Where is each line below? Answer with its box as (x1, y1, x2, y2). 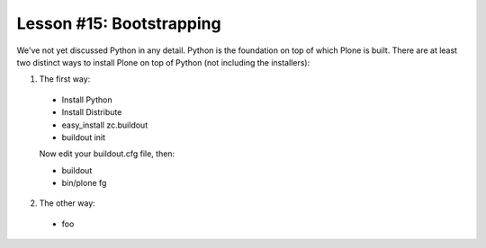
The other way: (39, 198, 96, 208)
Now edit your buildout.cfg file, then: (39, 148, 175, 159)
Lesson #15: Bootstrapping (16, 13, 221, 33)
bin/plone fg (61, 178, 107, 189)
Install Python (61, 94, 112, 105)
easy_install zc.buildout (61, 120, 148, 130)
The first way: (39, 74, 91, 84)
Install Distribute (61, 107, 122, 118)
